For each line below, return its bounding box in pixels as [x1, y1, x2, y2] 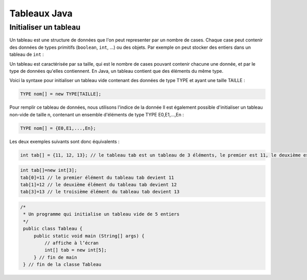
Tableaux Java [9, 8, 73, 19]
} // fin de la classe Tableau [23, 262, 102, 268]
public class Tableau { [23, 226, 83, 232]
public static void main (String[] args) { [33, 233, 145, 238]
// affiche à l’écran [44, 240, 99, 246]
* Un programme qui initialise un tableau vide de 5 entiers [23, 211, 180, 217]
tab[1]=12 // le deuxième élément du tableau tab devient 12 [20, 182, 177, 188]
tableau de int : [9, 51, 44, 57]
